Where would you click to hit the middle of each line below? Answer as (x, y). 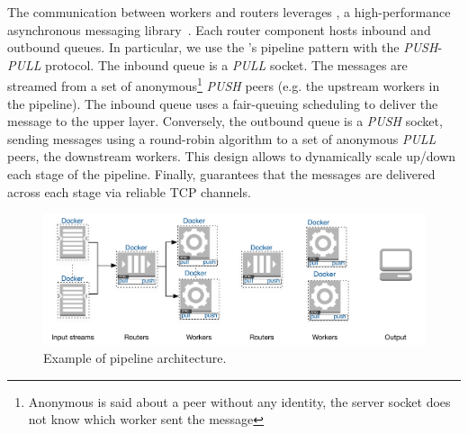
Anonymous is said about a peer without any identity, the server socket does (239, 401)
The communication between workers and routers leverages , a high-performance (229, 12)
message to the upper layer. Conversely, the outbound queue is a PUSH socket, (225, 121)
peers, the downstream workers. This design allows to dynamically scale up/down (232, 156)
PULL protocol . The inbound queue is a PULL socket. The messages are (207, 64)
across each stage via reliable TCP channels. (129, 191)
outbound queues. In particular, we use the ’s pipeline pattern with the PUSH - (225, 47)
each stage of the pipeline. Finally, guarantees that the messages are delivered (221, 174)
